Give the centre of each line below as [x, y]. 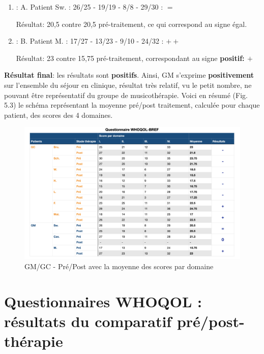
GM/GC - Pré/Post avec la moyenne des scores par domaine [119, 266]
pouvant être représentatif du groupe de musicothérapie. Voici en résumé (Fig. [126, 95]
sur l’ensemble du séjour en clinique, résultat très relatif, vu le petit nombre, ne [128, 85]
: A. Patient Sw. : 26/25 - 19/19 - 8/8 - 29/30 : [90, 7]
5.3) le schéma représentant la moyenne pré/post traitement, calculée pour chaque [132, 105]
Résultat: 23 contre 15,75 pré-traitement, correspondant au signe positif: [130, 58]
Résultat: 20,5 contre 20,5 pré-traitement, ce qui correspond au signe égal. [131, 24]
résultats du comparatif [88, 321]
